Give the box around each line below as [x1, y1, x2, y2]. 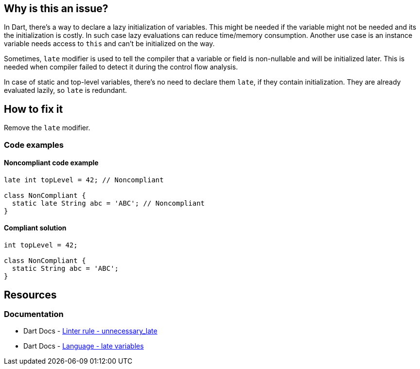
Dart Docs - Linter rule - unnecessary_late [23, 327, 157, 335]
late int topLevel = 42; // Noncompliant [4, 176, 164, 184]
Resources [4, 288, 57, 301]
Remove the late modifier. [4, 123, 90, 132]
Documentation [4, 309, 64, 319]
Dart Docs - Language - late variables [23, 342, 144, 351]
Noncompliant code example [4, 158, 99, 167]
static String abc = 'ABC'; [12, 264, 119, 273]
